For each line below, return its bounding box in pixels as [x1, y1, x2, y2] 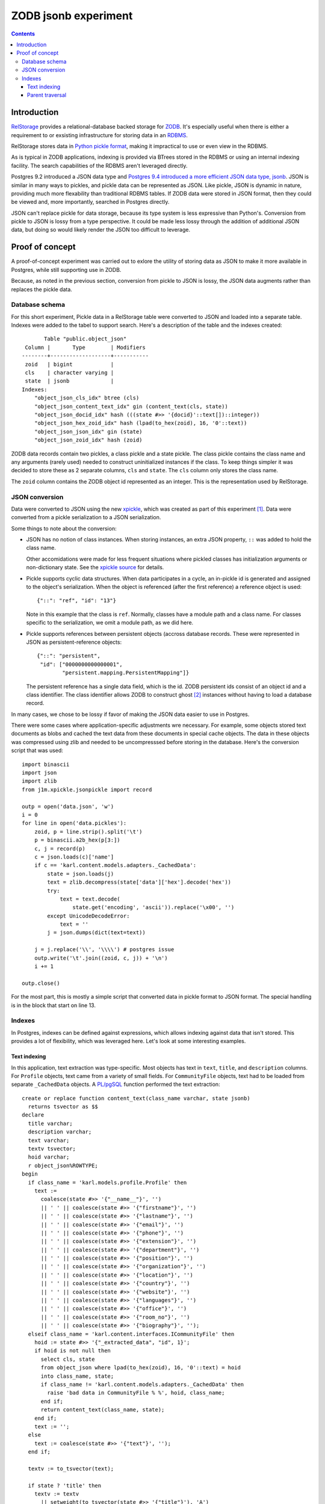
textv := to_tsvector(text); [28, 1465, 114, 1472]
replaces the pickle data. [11, 286, 72, 293]
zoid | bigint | [25, 361, 114, 368]
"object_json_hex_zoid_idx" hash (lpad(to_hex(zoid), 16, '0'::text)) [34, 420, 247, 427]
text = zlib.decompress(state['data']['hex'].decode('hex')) [47, 879, 232, 886]
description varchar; [28, 1129, 92, 1135]
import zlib [22, 778, 57, 784]
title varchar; [28, 1120, 73, 1127]
